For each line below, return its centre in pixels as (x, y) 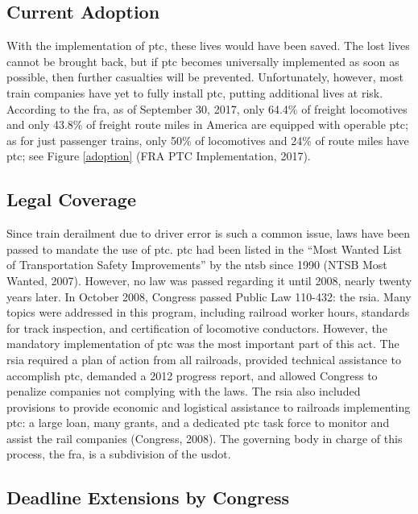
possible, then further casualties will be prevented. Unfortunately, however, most (205, 77)
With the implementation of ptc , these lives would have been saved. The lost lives (208, 46)
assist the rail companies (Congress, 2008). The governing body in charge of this (205, 438)
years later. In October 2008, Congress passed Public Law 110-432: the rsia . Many (209, 296)
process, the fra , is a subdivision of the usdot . (119, 454)
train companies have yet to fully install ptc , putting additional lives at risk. (195, 92)
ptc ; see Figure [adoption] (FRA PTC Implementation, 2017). (159, 156)
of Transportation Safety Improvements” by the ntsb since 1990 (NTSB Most (197, 265)
